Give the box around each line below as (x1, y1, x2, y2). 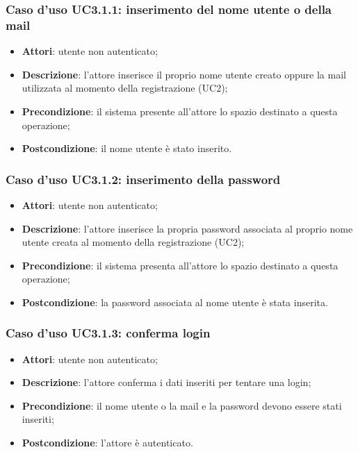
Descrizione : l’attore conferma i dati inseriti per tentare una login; (22, 375, 311, 390)
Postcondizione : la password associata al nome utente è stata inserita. (22, 294, 328, 309)
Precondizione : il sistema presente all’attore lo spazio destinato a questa (22, 103, 338, 118)
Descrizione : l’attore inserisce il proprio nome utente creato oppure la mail (22, 67, 346, 81)
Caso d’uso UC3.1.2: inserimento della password (6, 170, 281, 187)
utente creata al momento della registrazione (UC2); (22, 235, 245, 249)
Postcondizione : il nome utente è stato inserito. (22, 141, 232, 156)
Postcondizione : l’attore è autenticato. (22, 435, 193, 450)
